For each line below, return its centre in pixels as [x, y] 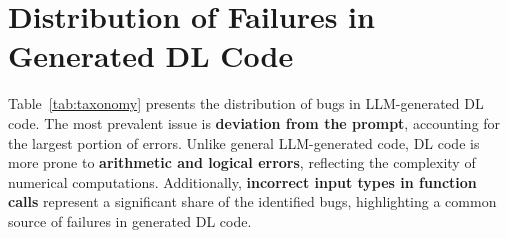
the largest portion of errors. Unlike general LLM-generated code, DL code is [244, 142]
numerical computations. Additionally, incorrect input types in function [242, 181]
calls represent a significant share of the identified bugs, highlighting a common [252, 201]
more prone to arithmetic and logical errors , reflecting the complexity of [242, 162]
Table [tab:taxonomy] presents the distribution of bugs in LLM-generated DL [246, 103]
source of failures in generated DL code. [130, 220]
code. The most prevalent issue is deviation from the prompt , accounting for [254, 122]
